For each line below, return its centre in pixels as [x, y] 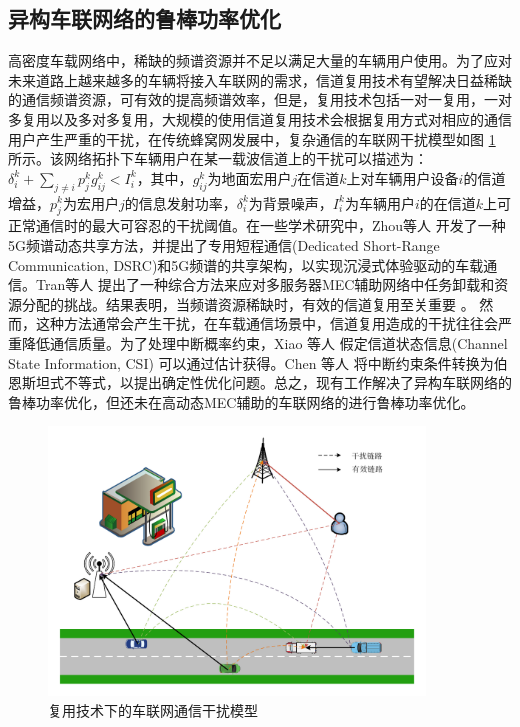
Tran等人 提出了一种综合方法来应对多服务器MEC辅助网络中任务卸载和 [265, 284]
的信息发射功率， [180, 202]
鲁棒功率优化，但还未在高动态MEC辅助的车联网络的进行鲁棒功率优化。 [241, 401]
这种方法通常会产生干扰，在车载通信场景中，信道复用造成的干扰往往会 [266, 323]
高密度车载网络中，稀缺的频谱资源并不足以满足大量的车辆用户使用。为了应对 [260, 60]
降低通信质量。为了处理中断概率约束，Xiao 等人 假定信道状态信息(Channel [264, 342]
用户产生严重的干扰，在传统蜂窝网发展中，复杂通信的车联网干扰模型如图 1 [252, 138]
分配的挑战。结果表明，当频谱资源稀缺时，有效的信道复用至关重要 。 [248, 303]
